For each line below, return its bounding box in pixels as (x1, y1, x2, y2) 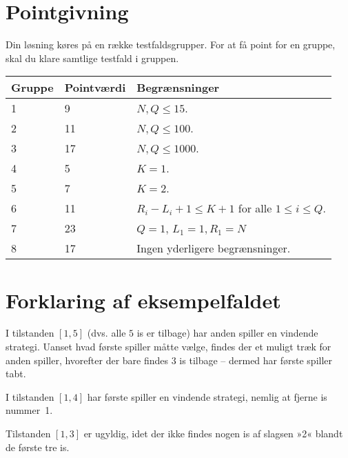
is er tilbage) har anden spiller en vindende (136, 326, 318, 340)
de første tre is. (6, 439, 70, 454)
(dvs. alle (87, 326, 126, 340)
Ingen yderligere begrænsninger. (136, 240, 291, 257)
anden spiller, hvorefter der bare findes (6, 352, 169, 367)
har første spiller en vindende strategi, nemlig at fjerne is (87, 389, 327, 404)
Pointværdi (64, 79, 126, 96)
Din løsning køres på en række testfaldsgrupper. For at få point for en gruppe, (6, 37, 336, 52)
